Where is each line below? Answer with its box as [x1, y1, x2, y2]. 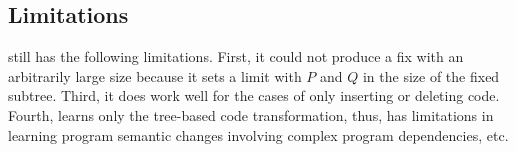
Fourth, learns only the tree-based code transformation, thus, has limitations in [8, 104, 494, 125]
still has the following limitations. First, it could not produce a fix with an [8, 46, 464, 67]
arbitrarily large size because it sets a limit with [8, 65, 302, 86]
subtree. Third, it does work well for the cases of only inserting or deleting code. [8, 85, 500, 106]
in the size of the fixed [362, 65, 500, 86]
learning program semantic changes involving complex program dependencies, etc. [8, 124, 509, 145]
